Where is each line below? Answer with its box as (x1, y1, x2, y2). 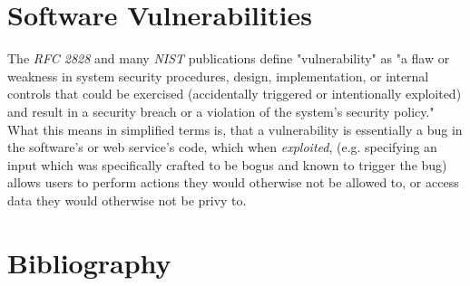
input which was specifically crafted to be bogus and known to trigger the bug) (7, 155, 447, 174)
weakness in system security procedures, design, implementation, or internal (7, 66, 429, 85)
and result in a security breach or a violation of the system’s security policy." (7, 101, 435, 120)
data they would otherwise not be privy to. (7, 190, 247, 209)
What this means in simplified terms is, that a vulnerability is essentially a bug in (7, 119, 463, 138)
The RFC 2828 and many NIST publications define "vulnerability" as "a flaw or (7, 49, 450, 68)
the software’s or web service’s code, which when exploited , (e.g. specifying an (7, 138, 437, 157)
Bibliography (7, 243, 171, 281)
